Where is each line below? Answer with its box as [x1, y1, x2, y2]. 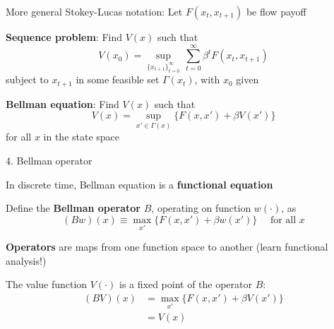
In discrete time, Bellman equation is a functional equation [6, 177, 273, 191]
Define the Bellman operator [6, 201, 141, 215]
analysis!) [6, 253, 47, 268]
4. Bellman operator [6, 153, 93, 168]
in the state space [43, 129, 120, 144]
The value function [6, 277, 88, 292]
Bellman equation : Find [6, 96, 119, 111]
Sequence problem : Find [6, 30, 122, 44]
